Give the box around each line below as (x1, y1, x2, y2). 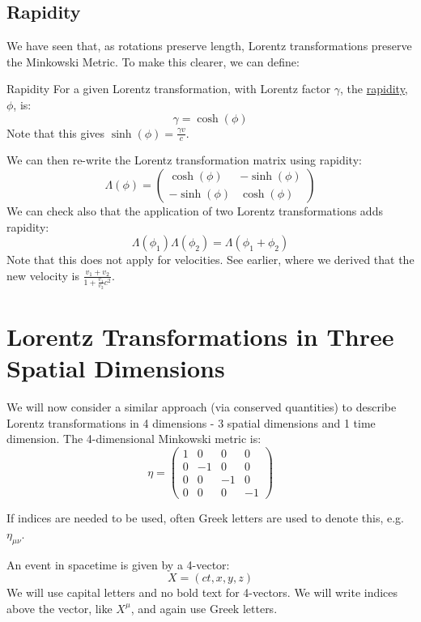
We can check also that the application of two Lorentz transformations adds (6, 202, 383, 219)
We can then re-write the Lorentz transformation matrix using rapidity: (6, 151, 362, 168)
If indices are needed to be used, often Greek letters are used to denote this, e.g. (6, 509, 404, 526)
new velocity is (6, 266, 79, 283)
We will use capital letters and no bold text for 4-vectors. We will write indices (6, 584, 398, 601)
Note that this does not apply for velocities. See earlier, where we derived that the (6, 251, 415, 268)
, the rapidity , (340, 80, 408, 97)
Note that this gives (6, 124, 105, 141)
